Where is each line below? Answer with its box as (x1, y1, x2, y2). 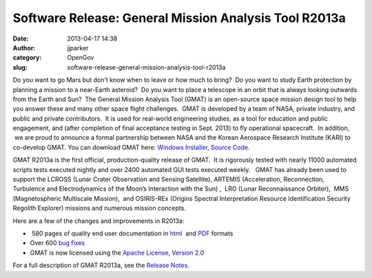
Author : (12, 43, 36, 52)
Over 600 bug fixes (30, 239, 85, 247)
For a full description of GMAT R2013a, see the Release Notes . (12, 261, 189, 270)
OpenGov (67, 54, 94, 62)
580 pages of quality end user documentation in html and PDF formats (31, 229, 234, 237)
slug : (12, 63, 28, 72)
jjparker (67, 43, 89, 52)
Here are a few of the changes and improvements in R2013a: (12, 217, 185, 225)
